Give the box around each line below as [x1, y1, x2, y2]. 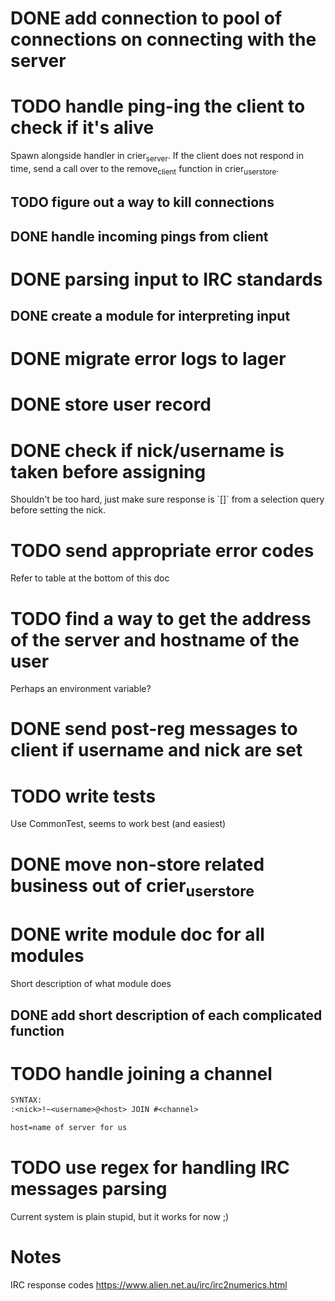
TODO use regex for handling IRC [10, 1157, 290, 1179]
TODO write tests [10, 785, 157, 807]
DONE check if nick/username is [10, 439, 285, 462]
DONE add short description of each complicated [10, 1007, 323, 1024]
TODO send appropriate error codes [10, 539, 315, 562]
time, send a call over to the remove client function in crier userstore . [10, 162, 280, 177]
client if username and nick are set [10, 739, 303, 762]
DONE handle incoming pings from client [10, 228, 269, 245]
